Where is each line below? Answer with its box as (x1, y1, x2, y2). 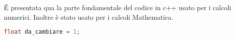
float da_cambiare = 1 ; (4, 28, 80, 36)
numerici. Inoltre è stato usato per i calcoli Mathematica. (4, 12, 174, 22)
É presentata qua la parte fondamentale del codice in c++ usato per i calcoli (4, 2, 232, 12)
